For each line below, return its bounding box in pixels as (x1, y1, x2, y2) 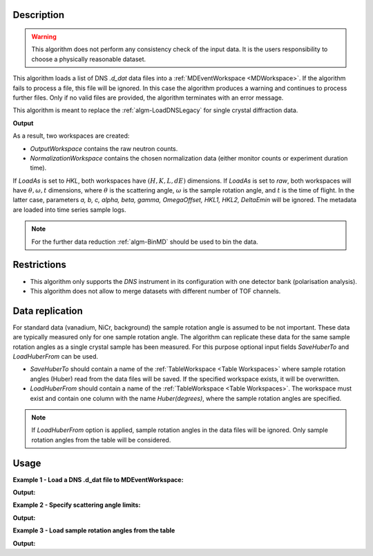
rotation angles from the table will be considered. (31, 436, 171, 444)
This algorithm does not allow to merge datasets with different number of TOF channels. (30, 287, 281, 295)
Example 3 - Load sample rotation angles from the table (12, 526, 175, 535)
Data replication (12, 305, 83, 316)
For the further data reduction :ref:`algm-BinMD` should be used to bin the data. (31, 237, 258, 246)
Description (12, 9, 65, 21)
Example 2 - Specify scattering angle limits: (12, 501, 141, 509)
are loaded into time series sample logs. (12, 205, 127, 214)
